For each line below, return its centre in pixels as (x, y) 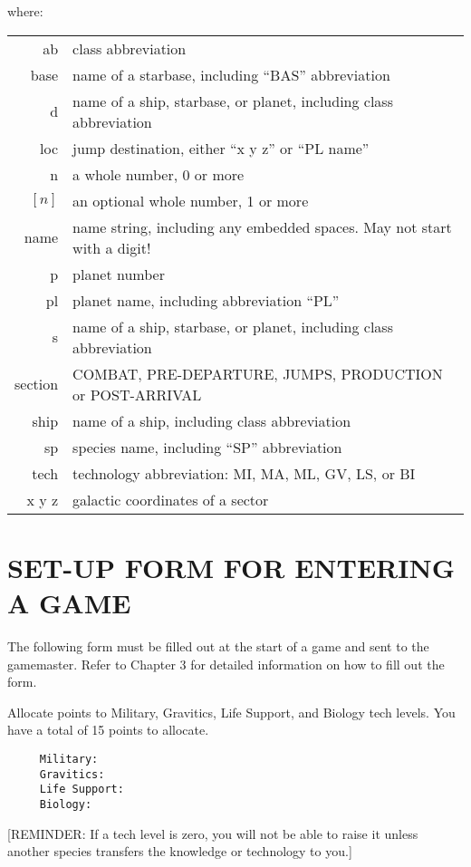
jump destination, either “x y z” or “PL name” (221, 148)
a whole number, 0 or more (159, 174)
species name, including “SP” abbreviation (207, 447)
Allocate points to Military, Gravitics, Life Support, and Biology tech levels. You (231, 712)
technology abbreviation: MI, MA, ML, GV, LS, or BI (244, 473)
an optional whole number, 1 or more (191, 200)
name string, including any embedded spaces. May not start (262, 226)
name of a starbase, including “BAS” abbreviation (231, 74)
